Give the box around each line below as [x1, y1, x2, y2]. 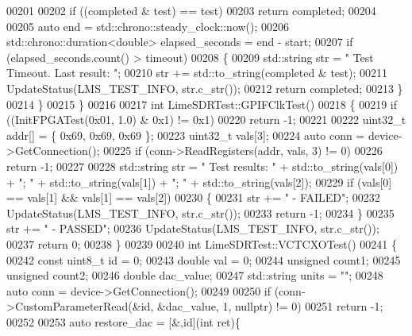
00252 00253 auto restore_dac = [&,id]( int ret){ [6, 313, 241, 330]
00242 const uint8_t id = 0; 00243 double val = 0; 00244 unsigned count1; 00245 [6, 251, 401, 268]
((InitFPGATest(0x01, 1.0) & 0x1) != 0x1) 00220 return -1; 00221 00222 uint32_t [6, 111, 406, 128]
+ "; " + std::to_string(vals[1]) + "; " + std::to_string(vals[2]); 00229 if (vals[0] [6, 173, 392, 190]
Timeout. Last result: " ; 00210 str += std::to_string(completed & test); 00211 [6, 64, 388, 81]
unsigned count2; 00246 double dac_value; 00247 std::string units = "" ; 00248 [6, 267, 383, 284]
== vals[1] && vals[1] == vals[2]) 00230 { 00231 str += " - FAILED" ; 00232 [6, 189, 380, 206]
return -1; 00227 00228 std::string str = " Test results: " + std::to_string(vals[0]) [6, 157, 399, 174]
